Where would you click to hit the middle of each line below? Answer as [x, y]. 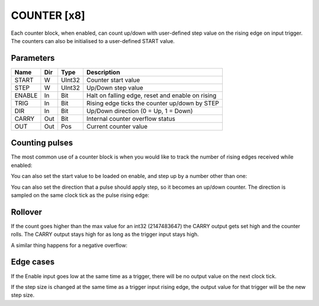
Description [103, 72]
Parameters [33, 58]
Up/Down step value [115, 87]
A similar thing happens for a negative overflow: [69, 245]
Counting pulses [42, 143]
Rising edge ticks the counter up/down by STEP [153, 103]
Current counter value [117, 126]
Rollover [27, 212]
